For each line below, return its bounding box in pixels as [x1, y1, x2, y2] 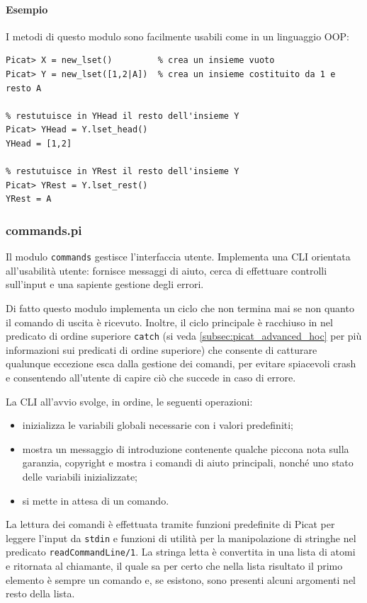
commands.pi [6, 221, 82, 239]
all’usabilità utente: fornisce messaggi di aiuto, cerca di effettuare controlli [6, 263, 327, 277]
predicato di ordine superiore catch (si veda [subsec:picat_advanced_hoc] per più [6, 328, 362, 343]
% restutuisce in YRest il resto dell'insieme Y [6, 166, 239, 177]
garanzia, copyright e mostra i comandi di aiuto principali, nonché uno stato [22, 455, 354, 470]
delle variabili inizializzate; [22, 469, 138, 483]
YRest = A [6, 194, 52, 205]
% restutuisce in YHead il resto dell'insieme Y [6, 110, 239, 121]
